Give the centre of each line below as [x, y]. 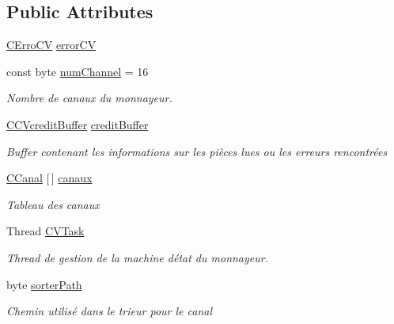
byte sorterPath [44, 284]
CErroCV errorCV [51, 45]
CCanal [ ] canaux [49, 178]
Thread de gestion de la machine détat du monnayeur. [137, 257]
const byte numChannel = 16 [78, 71]
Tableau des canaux [53, 204]
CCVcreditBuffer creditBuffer [78, 124]
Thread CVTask [45, 231]
